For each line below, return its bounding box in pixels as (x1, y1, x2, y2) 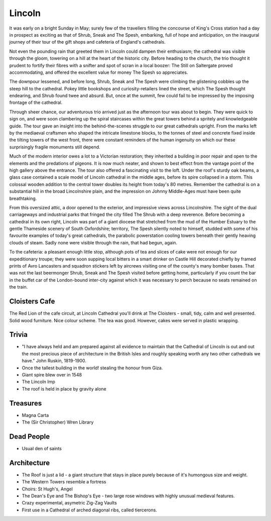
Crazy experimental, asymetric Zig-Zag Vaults (22, 500, 117, 506)
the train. (9, 284, 28, 290)
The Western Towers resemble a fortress (22, 479, 106, 485)
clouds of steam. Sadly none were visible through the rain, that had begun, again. (9, 239, 178, 245)
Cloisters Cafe (9, 297, 55, 306)
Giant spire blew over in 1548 (22, 371, 82, 377)
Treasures (9, 399, 42, 408)
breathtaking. (9, 195, 37, 201)
